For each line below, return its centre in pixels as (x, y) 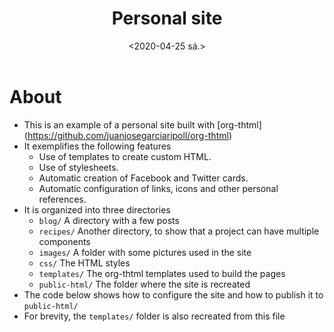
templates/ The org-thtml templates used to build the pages (162, 273)
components (64, 241)
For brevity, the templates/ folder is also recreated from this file (154, 316)
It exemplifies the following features (97, 146)
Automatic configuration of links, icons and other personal (158, 188)
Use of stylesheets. (78, 167)
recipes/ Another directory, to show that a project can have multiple (179, 231)
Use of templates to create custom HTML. (125, 156)
